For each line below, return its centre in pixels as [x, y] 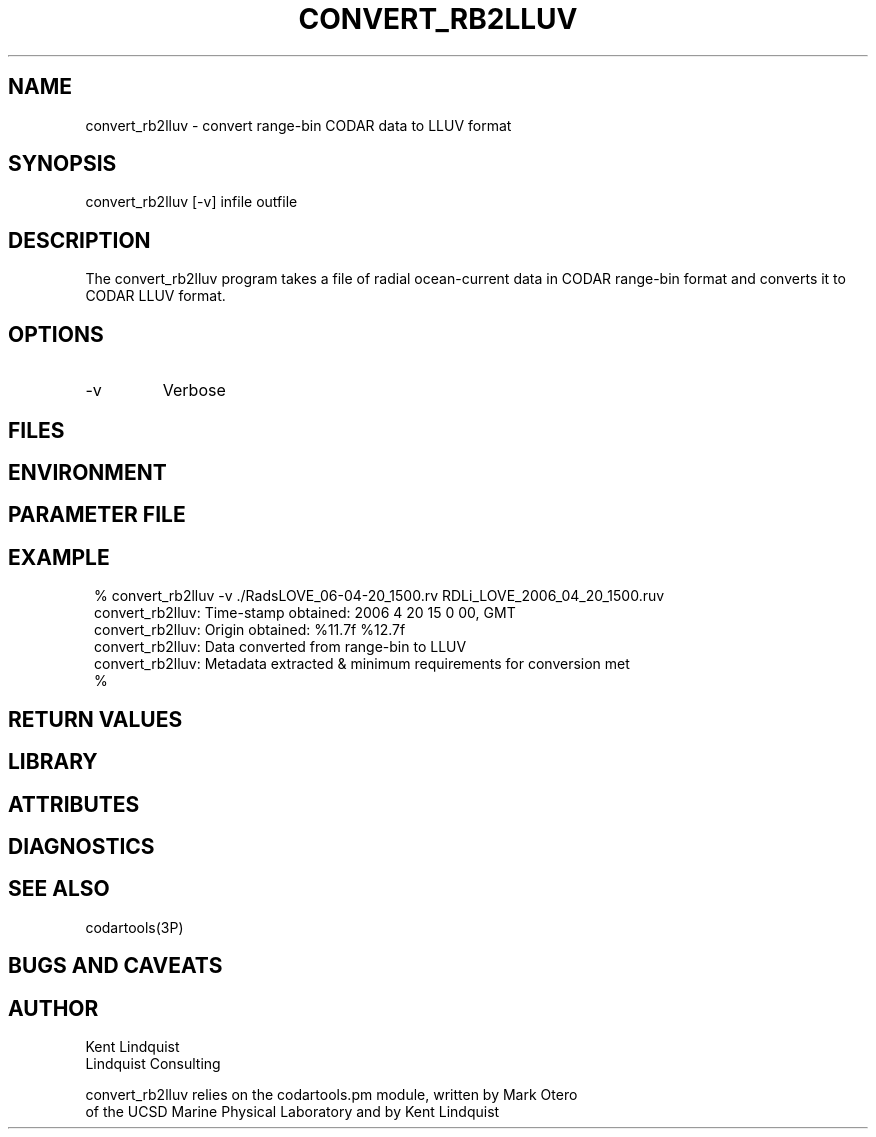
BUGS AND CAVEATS [115, 966]
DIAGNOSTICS [81, 846]
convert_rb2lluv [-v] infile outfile [191, 202]
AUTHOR [53, 1008]
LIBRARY [53, 762]
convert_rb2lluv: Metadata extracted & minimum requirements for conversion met [362, 664]
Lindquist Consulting [153, 1064]
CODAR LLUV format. [155, 296]
